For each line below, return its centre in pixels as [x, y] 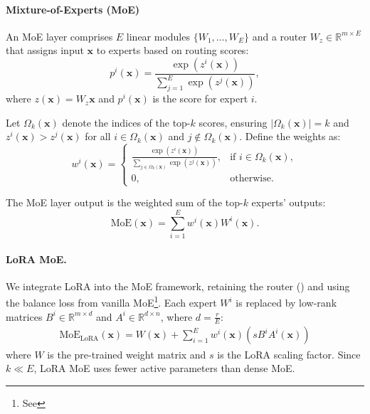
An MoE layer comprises [59, 36]
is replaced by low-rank [286, 303]
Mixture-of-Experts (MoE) [73, 9]
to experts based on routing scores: [173, 50]
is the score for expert [200, 99]
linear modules [158, 36]
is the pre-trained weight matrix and [127, 354]
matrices [24, 316]
